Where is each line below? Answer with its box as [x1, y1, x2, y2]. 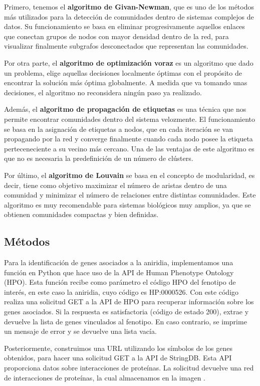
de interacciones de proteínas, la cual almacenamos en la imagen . [4, 372, 205, 382]
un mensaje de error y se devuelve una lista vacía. [4, 326, 157, 336]
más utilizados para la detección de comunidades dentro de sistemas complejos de [4, 11, 254, 22]
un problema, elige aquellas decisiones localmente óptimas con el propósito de [4, 67, 242, 78]
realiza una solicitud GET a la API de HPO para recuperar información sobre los [4, 296, 254, 307]
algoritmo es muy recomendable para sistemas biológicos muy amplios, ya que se [4, 199, 251, 210]
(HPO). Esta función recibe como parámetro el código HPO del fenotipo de [4, 277, 236, 287]
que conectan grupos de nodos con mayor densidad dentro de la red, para [4, 31, 229, 41]
